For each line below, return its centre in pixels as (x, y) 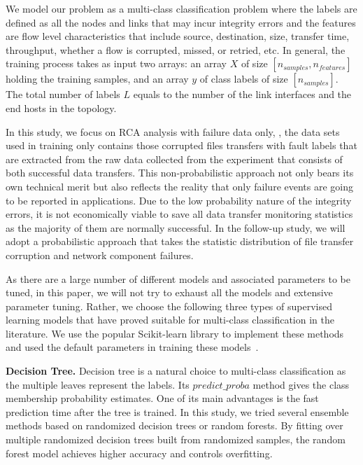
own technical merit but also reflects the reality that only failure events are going (180, 186)
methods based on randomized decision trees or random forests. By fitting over (175, 425)
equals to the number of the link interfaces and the (242, 94)
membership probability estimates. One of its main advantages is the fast (162, 398)
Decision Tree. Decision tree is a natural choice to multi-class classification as (176, 371)
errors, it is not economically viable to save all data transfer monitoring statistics (179, 214)
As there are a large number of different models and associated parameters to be (178, 278)
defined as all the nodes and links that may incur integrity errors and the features (181, 22)
